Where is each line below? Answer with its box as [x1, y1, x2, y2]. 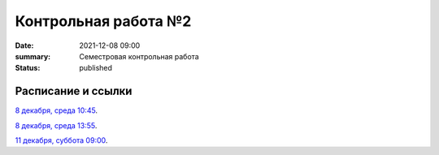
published [79, 63, 113, 73]
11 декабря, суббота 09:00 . [15, 136, 108, 145]
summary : [15, 51, 51, 61]
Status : [15, 63, 41, 73]
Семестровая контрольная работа [79, 51, 199, 61]
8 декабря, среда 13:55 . [15, 120, 98, 130]
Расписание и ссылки [15, 84, 133, 98]
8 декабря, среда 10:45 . [15, 105, 98, 115]
